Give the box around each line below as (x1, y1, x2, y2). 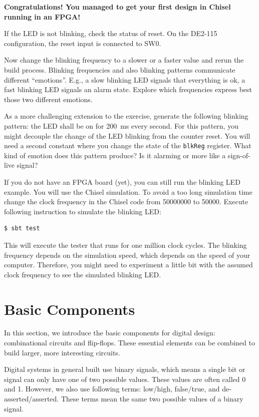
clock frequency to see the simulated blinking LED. (4, 269, 161, 279)
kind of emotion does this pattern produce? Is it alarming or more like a (4, 150, 226, 160)
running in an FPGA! (4, 11, 81, 22)
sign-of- (227, 150, 250, 160)
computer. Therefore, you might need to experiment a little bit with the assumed (4, 259, 253, 270)
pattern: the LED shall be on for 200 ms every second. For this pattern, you (4, 120, 238, 131)
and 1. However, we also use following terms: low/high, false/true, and (4, 383, 220, 394)
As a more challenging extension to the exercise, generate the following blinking (4, 111, 248, 121)
